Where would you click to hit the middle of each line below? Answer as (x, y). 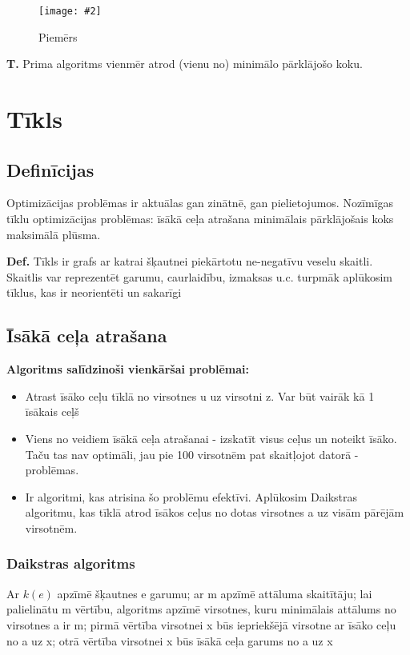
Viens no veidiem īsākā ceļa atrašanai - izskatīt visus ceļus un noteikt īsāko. (211, 438)
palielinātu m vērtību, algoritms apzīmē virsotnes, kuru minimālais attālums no (201, 609)
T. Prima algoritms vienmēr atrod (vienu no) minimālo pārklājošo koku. (185, 64)
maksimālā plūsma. (54, 234)
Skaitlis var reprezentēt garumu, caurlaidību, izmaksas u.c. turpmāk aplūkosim (200, 276)
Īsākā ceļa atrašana (87, 335)
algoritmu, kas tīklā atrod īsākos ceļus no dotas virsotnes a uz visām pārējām (215, 512)
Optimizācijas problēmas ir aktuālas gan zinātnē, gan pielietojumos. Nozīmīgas (200, 203)
